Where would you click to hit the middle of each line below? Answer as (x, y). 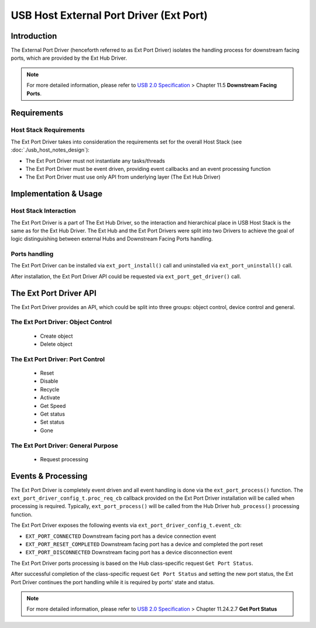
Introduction (34, 36)
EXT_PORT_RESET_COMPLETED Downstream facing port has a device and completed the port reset (144, 544)
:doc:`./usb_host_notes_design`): (50, 150)
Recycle (50, 389)
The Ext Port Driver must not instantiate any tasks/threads (95, 160)
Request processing (64, 459)
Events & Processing (49, 476)
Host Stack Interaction (43, 211)
